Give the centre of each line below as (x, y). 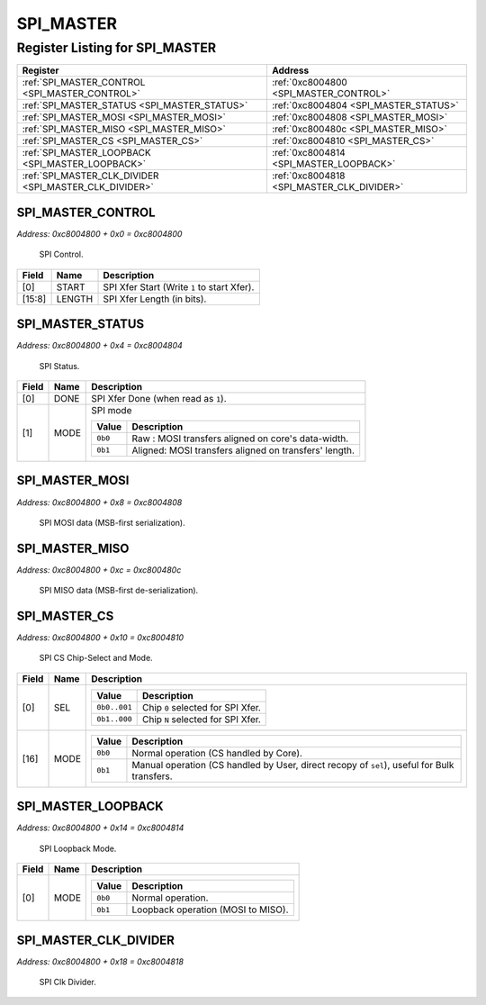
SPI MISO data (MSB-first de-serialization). (119, 591)
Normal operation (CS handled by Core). (217, 753)
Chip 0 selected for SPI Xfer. (202, 707)
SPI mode (112, 410)
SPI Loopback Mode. (78, 848)
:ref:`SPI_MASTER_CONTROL (84, 83)
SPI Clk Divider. (67, 982)
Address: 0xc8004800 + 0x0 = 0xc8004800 (99, 233)
